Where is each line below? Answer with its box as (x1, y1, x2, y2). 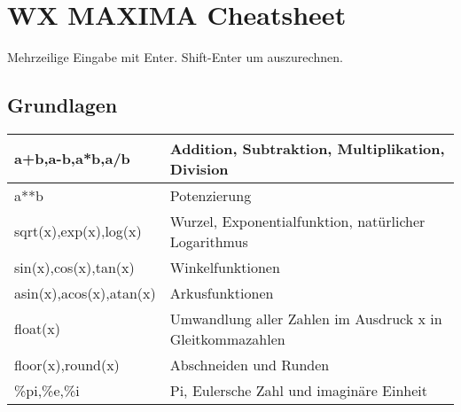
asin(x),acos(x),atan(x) (14, 282, 156, 303)
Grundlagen (7, 91, 118, 119)
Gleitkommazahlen (169, 328, 285, 349)
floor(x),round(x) (14, 354, 120, 375)
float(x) (14, 318, 61, 339)
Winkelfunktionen (169, 256, 280, 277)
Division (169, 158, 229, 179)
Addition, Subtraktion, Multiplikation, (169, 137, 445, 159)
